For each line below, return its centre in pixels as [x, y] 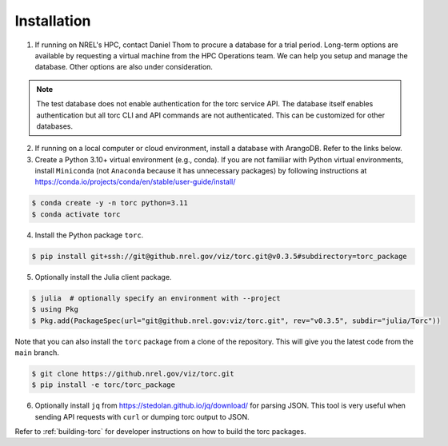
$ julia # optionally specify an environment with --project [156, 298]
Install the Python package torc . [89, 235]
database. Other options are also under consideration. [124, 67]
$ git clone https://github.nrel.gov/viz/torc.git [133, 373]
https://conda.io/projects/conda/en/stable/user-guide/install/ [135, 182]
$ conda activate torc [76, 214]
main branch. [37, 352]
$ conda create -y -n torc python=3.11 [110, 203]
